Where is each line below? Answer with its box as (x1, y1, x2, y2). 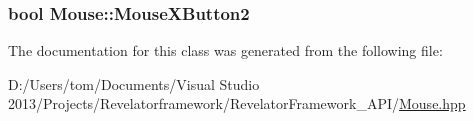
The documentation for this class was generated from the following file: (8, 40, 443, 61)
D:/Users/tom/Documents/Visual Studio (8, 73, 260, 94)
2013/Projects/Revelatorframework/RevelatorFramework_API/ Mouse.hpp (8, 93, 466, 114)
